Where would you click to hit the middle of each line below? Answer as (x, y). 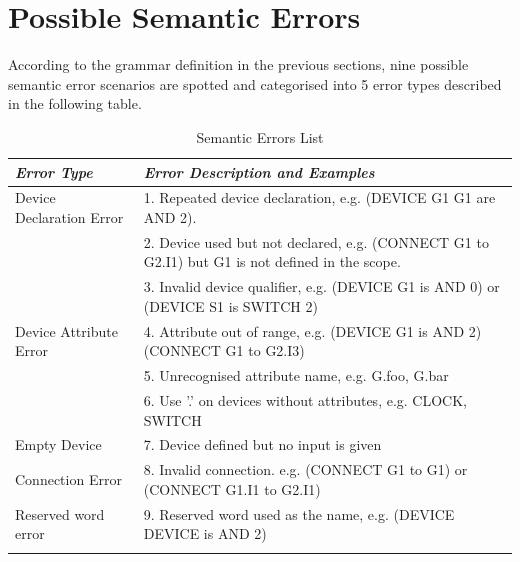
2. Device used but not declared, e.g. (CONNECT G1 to (316, 241)
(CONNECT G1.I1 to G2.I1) (232, 488)
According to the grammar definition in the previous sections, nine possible (238, 64)
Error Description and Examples (259, 171)
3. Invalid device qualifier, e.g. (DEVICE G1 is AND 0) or (321, 286)
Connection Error (68, 479)
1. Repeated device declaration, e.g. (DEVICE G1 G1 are (319, 197)
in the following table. (75, 103)
